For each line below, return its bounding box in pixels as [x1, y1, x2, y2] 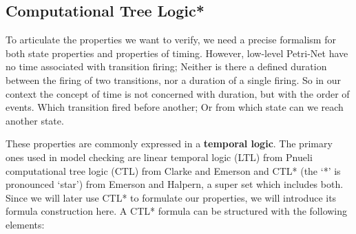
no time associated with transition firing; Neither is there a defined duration [6, 59, 327, 74]
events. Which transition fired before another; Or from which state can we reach [6, 100, 344, 114]
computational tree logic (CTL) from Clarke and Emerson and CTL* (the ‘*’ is [6, 163, 341, 178]
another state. [6, 113, 64, 127]
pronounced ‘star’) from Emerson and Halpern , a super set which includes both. [6, 177, 344, 191]
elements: [6, 217, 45, 231]
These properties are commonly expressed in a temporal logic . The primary [6, 136, 333, 151]
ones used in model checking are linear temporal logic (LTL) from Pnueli [6, 149, 313, 164]
